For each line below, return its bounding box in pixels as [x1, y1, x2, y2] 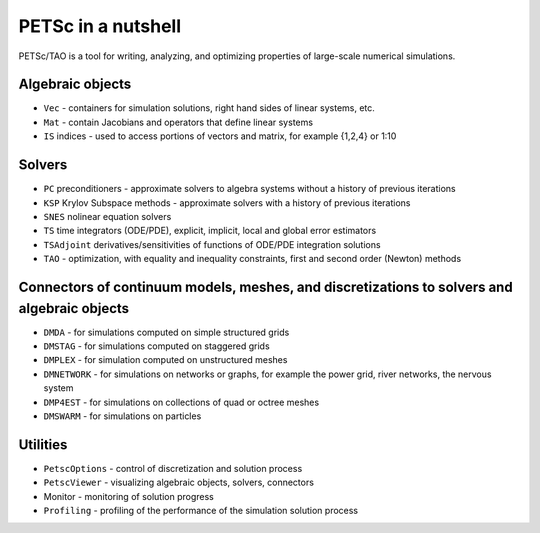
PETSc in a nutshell [18, 15, 182, 37]
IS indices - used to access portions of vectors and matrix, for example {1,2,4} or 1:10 [43, 130, 397, 142]
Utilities [18, 436, 68, 453]
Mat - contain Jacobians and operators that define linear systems [43, 116, 314, 128]
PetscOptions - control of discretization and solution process [43, 462, 303, 474]
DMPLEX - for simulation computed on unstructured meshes [43, 354, 288, 366]
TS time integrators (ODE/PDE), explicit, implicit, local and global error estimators [43, 225, 377, 237]
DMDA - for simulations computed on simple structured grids [43, 326, 290, 338]
